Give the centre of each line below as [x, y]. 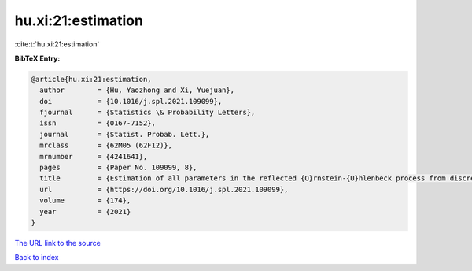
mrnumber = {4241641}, [94, 156]
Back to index [37, 258]
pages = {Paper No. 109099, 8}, [118, 168]
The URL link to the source [58, 243]
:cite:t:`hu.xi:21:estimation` [57, 44]
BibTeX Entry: [37, 58]
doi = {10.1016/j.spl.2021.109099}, [131, 101]
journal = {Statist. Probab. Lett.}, [125, 134]
